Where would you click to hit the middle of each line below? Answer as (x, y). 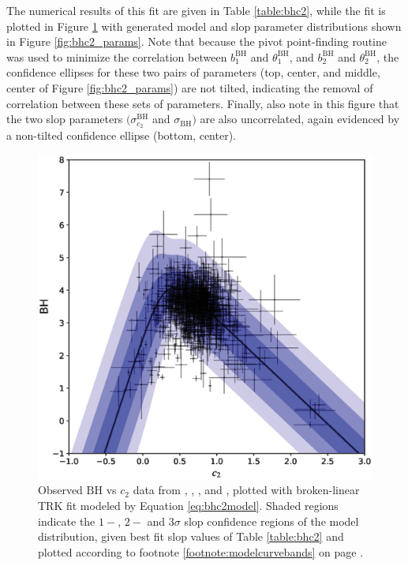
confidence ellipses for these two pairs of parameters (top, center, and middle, (193, 72)
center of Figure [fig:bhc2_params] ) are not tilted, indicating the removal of (190, 87)
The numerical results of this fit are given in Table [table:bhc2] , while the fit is (196, 10)
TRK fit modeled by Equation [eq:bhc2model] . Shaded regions (188, 505)
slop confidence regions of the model (271, 521)
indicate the (67, 521)
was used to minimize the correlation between (117, 56)
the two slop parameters (65, 119)
